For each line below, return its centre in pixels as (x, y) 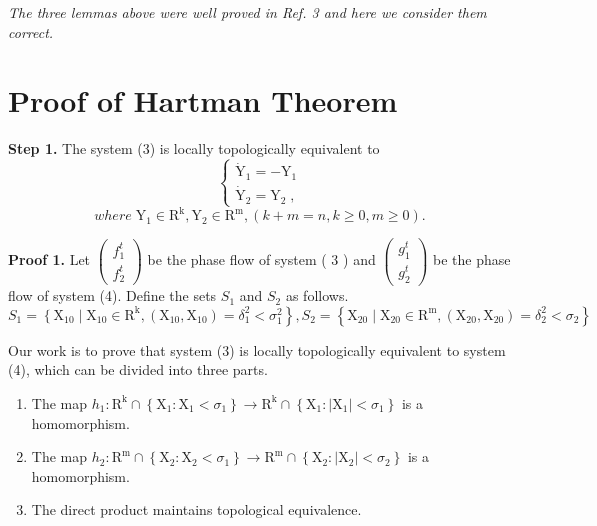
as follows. (317, 295)
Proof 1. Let (49, 259)
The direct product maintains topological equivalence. (196, 509)
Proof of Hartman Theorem (203, 100)
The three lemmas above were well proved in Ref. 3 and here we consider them (247, 12)
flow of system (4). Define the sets (112, 295)
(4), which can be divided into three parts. (138, 369)
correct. (31, 31)
